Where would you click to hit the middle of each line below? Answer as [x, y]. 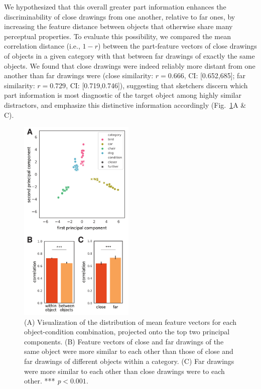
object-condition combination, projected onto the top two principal [127, 332]
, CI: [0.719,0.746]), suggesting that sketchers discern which [157, 85]
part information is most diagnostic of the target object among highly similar [123, 95]
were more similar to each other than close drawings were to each [124, 371]
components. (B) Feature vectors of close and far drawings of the [124, 341]
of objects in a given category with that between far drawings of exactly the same [129, 55]
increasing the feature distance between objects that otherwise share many [118, 26]
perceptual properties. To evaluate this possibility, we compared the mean [117, 36]
